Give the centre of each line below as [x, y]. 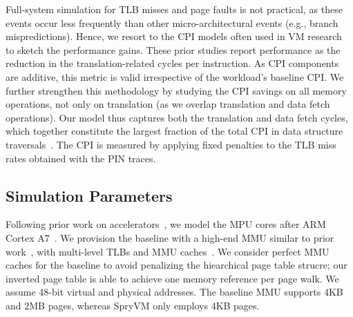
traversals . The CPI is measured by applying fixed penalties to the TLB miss [171, 144]
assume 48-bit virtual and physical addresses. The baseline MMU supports [163, 292]
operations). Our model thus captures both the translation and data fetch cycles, [177, 117]
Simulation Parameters [89, 195]
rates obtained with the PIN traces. [81, 158]
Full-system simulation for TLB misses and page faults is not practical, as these [174, 9]
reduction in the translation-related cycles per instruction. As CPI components [172, 63]
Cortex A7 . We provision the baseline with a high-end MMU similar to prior [170, 237]
